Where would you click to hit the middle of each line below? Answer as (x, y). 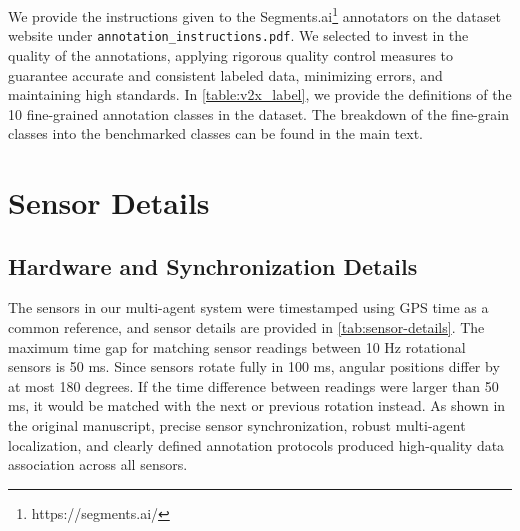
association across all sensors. (98, 464)
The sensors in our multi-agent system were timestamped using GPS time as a (248, 307)
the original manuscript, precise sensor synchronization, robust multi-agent (237, 425)
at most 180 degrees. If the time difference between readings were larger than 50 (253, 385)
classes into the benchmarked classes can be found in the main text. (216, 133)
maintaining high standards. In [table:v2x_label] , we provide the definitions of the (260, 94)
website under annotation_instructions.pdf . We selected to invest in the (238, 35)
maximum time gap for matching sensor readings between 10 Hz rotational (237, 346)
